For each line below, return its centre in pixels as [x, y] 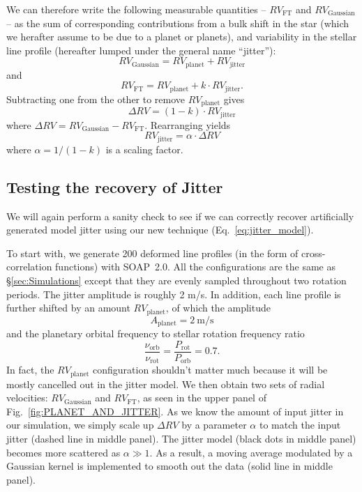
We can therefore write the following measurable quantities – [136, 9]
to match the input [300, 425]
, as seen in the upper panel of [202, 398]
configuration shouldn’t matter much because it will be [210, 370]
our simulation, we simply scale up [80, 425]
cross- [314, 253]
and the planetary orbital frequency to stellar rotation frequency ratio [156, 333]
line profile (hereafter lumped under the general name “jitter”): [141, 50]
